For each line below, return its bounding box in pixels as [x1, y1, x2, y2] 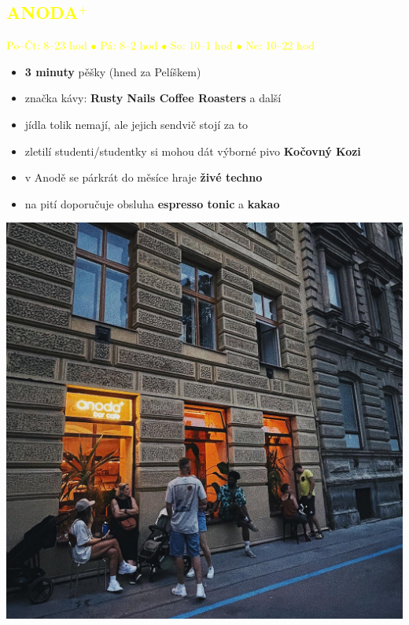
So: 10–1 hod [170, 37, 233, 53]
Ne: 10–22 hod [245, 37, 315, 53]
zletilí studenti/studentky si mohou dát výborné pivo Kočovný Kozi [24, 142, 361, 159]
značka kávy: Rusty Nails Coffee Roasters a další [24, 90, 282, 106]
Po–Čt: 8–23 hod [6, 37, 87, 53]
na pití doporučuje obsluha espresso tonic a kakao [24, 195, 280, 211]
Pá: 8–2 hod [100, 37, 158, 53]
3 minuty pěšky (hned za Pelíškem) [24, 63, 201, 79]
